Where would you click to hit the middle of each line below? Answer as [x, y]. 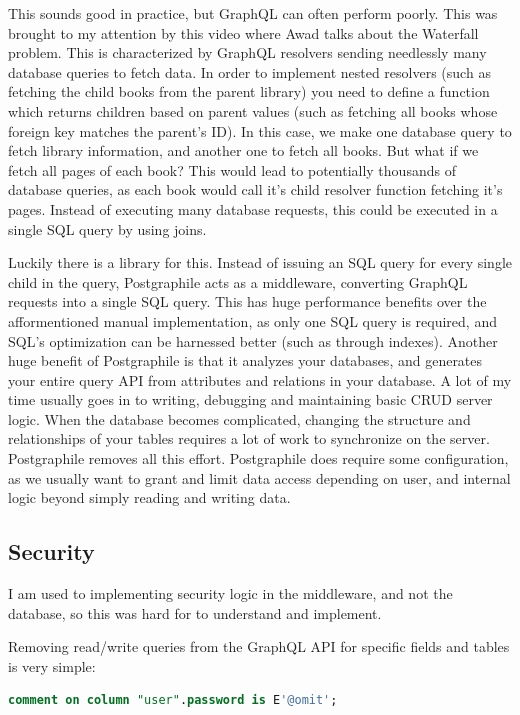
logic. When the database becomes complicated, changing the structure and [239, 418]
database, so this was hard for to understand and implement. [195, 612]
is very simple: [52, 665]
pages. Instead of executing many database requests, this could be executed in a [253, 208]
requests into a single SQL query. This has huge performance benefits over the [247, 301]
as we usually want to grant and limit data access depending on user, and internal [259, 477]
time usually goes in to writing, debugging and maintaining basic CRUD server [250, 399]
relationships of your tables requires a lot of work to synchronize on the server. [249, 438]
